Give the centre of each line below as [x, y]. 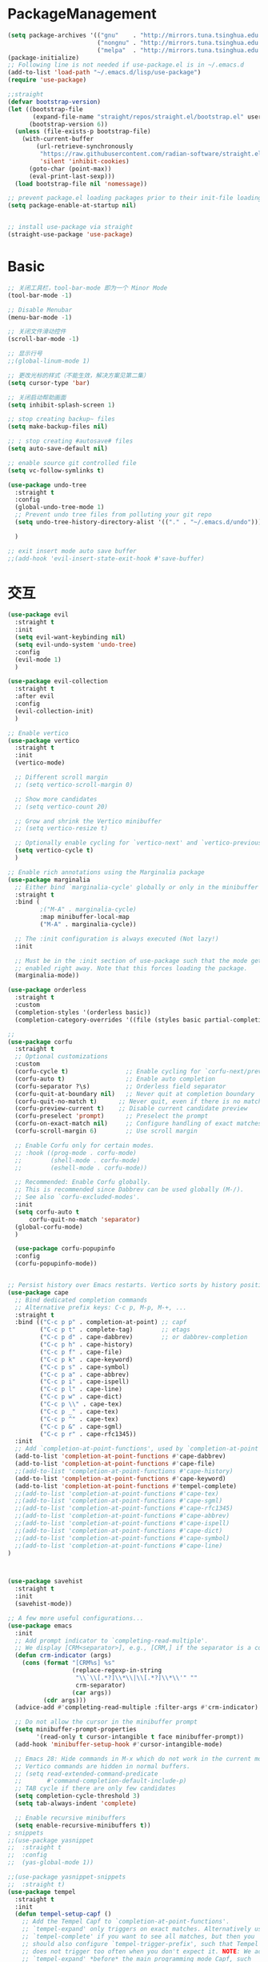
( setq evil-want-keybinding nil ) [70, 637]
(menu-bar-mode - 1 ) [40, 317]
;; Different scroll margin [62, 777]
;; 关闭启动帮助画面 [37, 397]
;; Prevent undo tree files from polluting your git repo [114, 515]
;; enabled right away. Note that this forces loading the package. [131, 968]
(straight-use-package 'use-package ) [70, 235]
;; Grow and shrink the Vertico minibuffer [88, 821]
